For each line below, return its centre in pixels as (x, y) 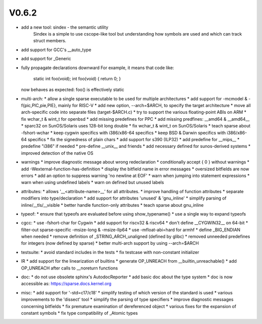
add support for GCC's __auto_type (56, 50)
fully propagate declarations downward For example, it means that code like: (98, 68)
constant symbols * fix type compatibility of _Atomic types (80, 313)
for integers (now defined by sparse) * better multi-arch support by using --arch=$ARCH (110, 243)
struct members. (50, 41)
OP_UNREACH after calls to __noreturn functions (70, 268)
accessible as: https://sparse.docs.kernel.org (66, 284)
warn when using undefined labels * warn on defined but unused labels (93, 182)
